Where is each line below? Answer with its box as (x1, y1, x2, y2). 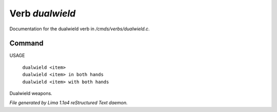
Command (9, 39, 44, 48)
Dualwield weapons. (9, 90, 52, 97)
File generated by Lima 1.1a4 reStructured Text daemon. (9, 100, 128, 106)
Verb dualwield (9, 8, 76, 19)
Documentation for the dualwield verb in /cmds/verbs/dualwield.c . (9, 26, 150, 32)
